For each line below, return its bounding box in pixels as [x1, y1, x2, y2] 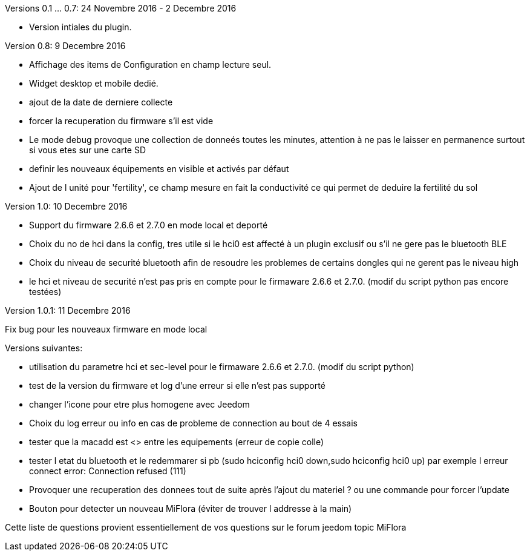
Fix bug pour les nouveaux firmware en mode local [5, 324, 208, 334]
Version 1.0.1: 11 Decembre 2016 [5, 305, 131, 316]
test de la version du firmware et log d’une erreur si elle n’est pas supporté [29, 380, 326, 391]
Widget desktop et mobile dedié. [29, 78, 159, 88]
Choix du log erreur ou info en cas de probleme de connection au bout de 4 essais [29, 418, 358, 428]
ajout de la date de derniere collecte [29, 97, 173, 107]
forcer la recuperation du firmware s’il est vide [29, 116, 214, 126]
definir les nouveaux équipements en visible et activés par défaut [29, 164, 289, 174]
